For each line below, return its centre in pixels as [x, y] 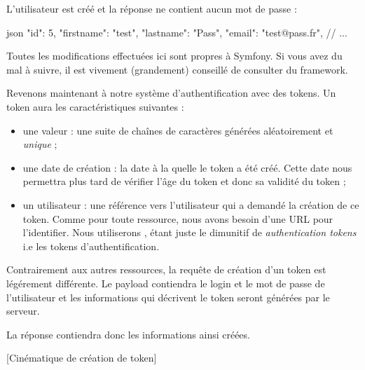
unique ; [40, 144]
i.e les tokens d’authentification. [91, 246]
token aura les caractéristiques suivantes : [95, 106]
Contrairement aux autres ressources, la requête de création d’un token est [166, 269]
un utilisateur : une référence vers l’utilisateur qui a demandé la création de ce [191, 204]
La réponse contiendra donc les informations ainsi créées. [128, 334]
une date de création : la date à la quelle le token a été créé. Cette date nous [187, 167]
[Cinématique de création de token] [82, 358]
